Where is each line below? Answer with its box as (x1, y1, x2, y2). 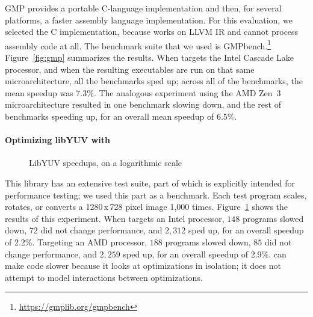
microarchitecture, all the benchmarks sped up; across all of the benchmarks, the (5, 75, 303, 87)
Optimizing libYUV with (5, 134, 110, 146)
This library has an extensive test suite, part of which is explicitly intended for (5, 176, 296, 189)
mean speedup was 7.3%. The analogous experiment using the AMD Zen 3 (5, 86, 281, 99)
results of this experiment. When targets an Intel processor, (5, 212, 225, 224)
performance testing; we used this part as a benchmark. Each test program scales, (5, 188, 307, 201)
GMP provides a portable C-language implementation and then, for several (5, 2, 282, 14)
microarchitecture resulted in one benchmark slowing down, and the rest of (5, 98, 281, 111)
